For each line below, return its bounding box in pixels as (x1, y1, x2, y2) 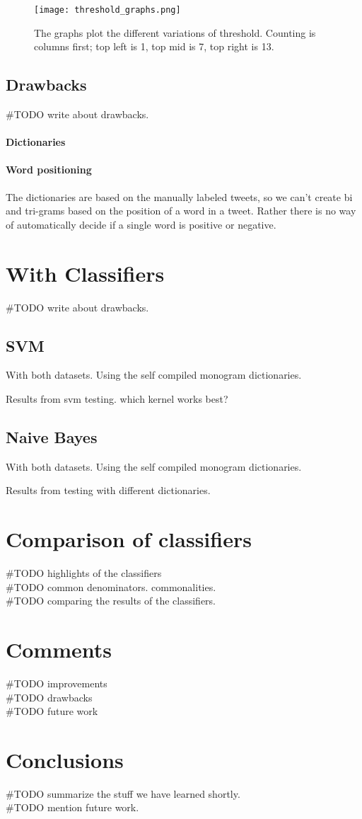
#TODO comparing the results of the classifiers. (6, 593, 216, 608)
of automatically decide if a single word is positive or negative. (6, 217, 276, 231)
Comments (6, 635, 112, 663)
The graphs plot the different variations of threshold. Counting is (34, 25, 316, 40)
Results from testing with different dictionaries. (6, 483, 211, 498)
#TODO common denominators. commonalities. (6, 579, 216, 594)
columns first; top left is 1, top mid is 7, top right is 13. (34, 39, 274, 54)
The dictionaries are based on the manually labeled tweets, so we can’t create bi (6, 189, 353, 204)
